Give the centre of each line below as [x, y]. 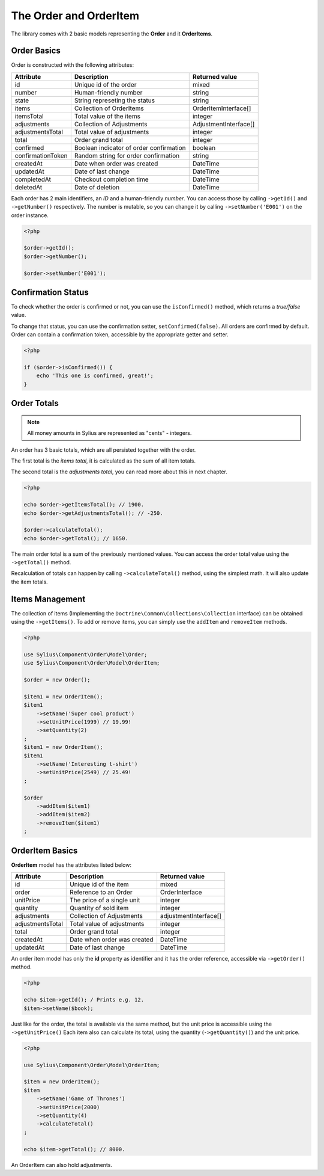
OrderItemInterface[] [222, 108]
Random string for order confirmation [127, 155]
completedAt [33, 179]
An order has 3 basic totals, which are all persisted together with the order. [103, 450]
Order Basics [36, 51]
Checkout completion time [112, 179]
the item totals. [29, 582]
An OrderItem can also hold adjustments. [61, 1165]
